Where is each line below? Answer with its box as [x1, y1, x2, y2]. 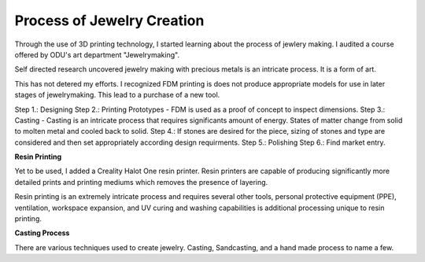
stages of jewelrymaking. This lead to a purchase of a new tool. [14, 90, 220, 100]
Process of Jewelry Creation [14, 12, 205, 29]
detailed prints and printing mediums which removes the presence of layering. [14, 177, 268, 186]
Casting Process [14, 228, 70, 238]
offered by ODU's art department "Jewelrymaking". [14, 50, 180, 59]
